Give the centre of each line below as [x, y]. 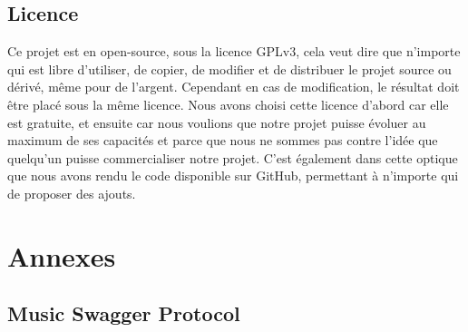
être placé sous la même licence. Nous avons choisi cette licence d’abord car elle [228, 104]
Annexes [62, 255]
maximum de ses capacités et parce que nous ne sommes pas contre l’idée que [223, 140]
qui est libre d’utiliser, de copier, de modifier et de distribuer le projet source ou [229, 68]
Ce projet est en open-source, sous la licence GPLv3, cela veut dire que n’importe [234, 51]
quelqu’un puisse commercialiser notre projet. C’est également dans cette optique [233, 157]
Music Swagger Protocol [124, 313]
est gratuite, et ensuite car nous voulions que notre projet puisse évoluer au [217, 122]
